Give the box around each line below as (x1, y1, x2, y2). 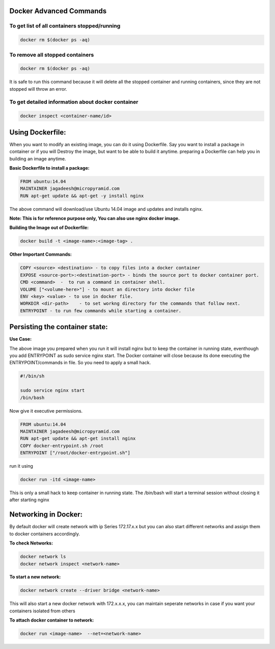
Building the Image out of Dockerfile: (9, 225, 89, 231)
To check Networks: (9, 540, 53, 546)
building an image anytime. (9, 155, 66, 161)
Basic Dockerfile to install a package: (9, 165, 90, 171)
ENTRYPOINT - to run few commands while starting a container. (20, 308, 182, 313)
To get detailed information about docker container (9, 98, 139, 105)
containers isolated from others (9, 608, 76, 614)
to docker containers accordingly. (9, 530, 80, 537)
